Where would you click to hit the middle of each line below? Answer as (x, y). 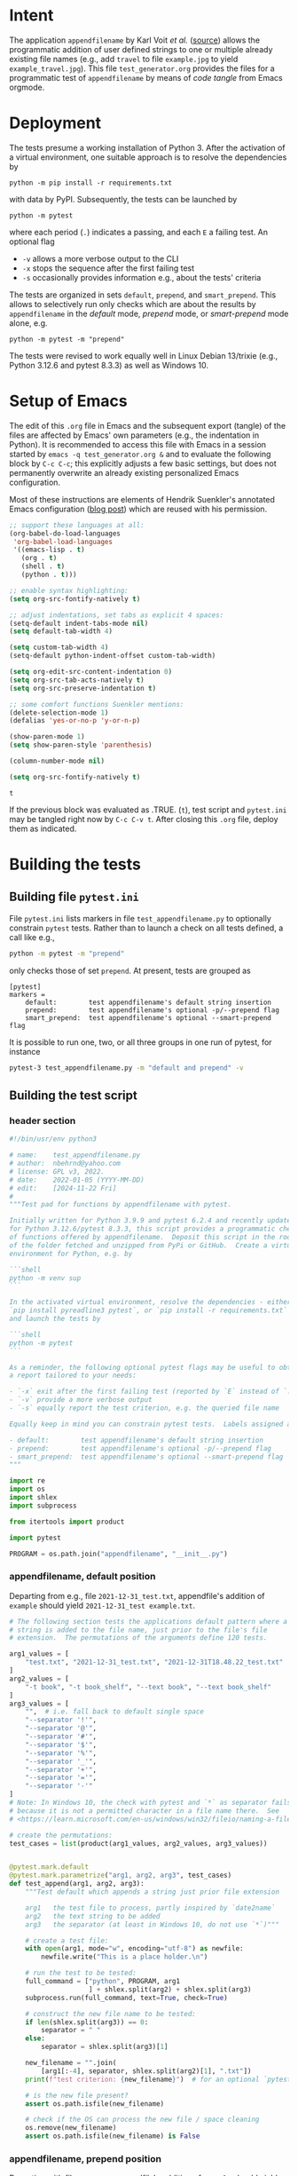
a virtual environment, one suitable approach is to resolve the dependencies (148, 157)
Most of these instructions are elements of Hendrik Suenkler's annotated (142, 499)
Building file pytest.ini (74, 897)
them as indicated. (43, 828)
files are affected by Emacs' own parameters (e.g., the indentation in (134, 435)
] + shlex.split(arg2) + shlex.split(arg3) (170, 1990)
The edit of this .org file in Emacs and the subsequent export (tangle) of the (148, 425)
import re (27, 1481)
